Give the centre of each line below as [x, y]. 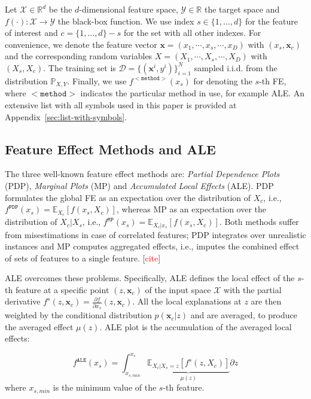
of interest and [31, 33]
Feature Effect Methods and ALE [110, 149]
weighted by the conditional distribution [78, 315]
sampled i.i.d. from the [236, 67]
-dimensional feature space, [129, 9]
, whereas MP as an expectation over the [191, 209]
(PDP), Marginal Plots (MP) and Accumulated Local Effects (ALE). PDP [139, 185]
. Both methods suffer [259, 222]
